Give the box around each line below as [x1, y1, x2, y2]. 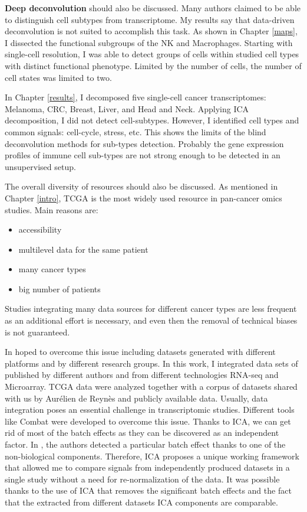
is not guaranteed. [5, 325, 70, 338]
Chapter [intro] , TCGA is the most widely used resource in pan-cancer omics [5, 191, 282, 204]
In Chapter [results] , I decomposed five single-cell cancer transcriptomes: [5, 91, 266, 103]
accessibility [18, 223, 62, 236]
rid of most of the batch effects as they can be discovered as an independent [5, 426, 279, 439]
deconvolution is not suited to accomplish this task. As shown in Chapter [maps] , [5, 25, 298, 37]
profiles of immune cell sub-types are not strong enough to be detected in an [5, 149, 280, 161]
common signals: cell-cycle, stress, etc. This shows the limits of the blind [5, 125, 266, 138]
